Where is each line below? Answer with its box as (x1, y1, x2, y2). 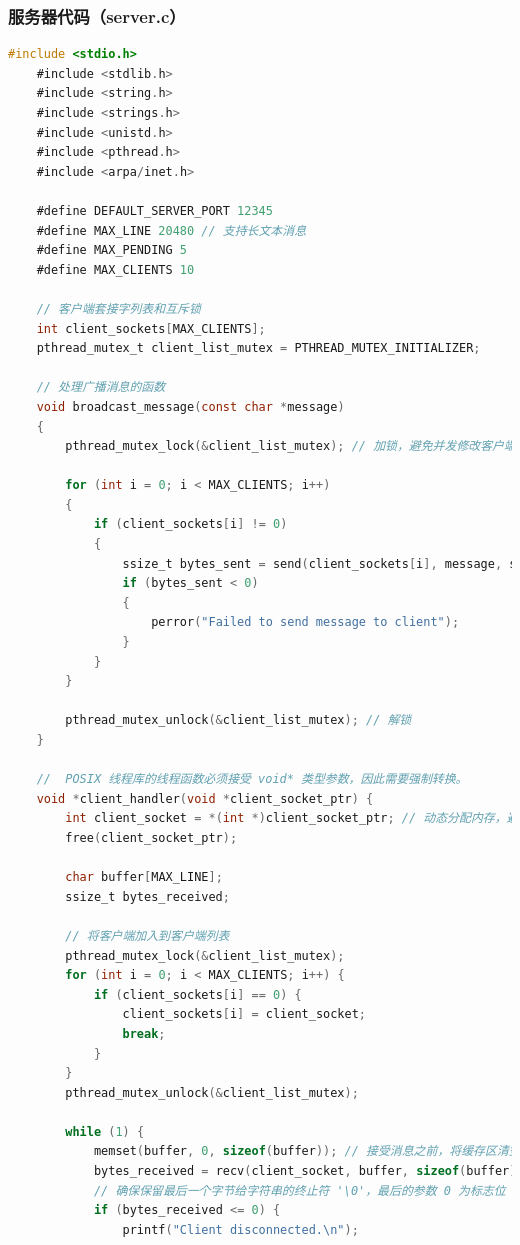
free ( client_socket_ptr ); (65, 830, 238, 845)
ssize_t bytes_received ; (65, 889, 230, 904)
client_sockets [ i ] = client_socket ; (122, 1007, 367, 1022)
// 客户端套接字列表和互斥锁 (36, 301, 201, 316)
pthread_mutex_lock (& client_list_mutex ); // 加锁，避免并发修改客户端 (65, 439, 516, 454)
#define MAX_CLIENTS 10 (36, 262, 195, 277)
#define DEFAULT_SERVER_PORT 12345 (36, 203, 273, 218)
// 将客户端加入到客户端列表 (65, 928, 230, 943)
